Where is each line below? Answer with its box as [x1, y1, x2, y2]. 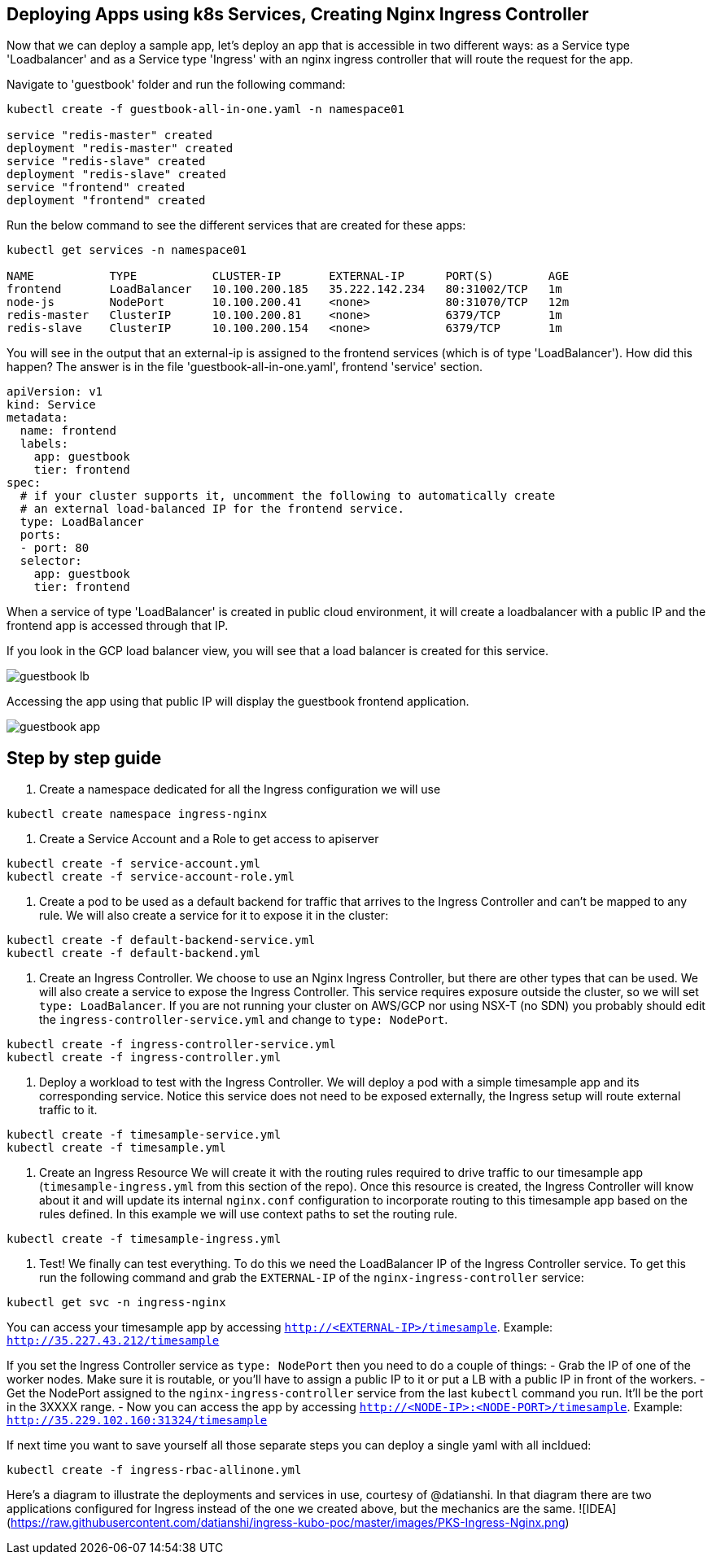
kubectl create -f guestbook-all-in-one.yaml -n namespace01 [7, 103, 404, 116]
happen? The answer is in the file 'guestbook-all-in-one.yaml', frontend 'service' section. [7, 360, 483, 374]
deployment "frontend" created [7, 194, 206, 208]
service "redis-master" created [7, 129, 212, 142]
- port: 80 [20, 541, 90, 555]
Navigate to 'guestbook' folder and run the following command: [7, 77, 346, 92]
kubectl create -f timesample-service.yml [7, 1128, 282, 1142]
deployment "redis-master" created [7, 142, 234, 155]
